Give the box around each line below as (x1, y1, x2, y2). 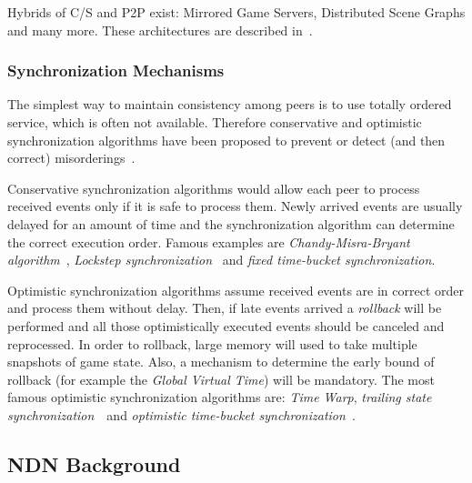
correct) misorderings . (7, 148, 136, 167)
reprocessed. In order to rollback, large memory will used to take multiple (7, 334, 417, 353)
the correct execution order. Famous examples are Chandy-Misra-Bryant (7, 232, 410, 251)
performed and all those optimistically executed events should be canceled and (7, 316, 445, 335)
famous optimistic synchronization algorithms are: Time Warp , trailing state (7, 387, 432, 407)
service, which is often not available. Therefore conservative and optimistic (7, 113, 422, 131)
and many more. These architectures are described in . (7, 20, 313, 39)
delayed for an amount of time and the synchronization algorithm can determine (7, 214, 455, 233)
